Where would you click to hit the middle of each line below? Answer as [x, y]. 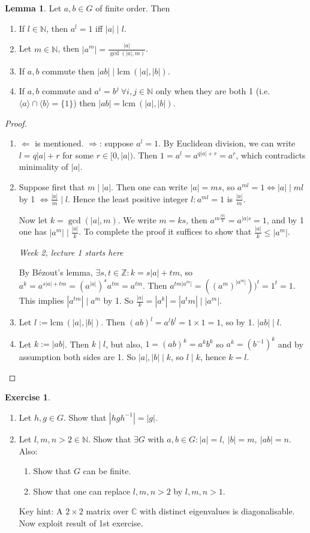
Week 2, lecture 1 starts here [71, 252]
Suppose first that [52, 186]
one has [33, 231]
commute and [67, 91]
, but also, [124, 344]
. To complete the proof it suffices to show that [165, 231]
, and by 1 [285, 219]
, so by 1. [238, 322]
